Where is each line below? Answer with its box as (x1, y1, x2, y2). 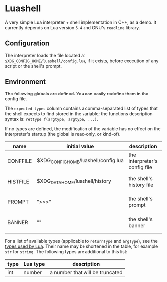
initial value (66, 143, 94, 150)
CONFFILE (7, 157, 32, 164)
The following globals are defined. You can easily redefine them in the (5, 91, 149, 96)
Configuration (5, 39, 50, 48)
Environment (5, 78, 46, 86)
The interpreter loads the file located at (5, 52, 85, 58)
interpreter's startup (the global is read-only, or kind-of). (5, 131, 121, 137)
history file (128, 181, 154, 188)
